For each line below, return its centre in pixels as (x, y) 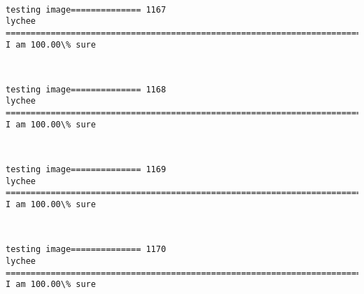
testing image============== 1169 (86, 170)
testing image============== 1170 (86, 250)
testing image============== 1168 (86, 89)
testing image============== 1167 (86, 9)
